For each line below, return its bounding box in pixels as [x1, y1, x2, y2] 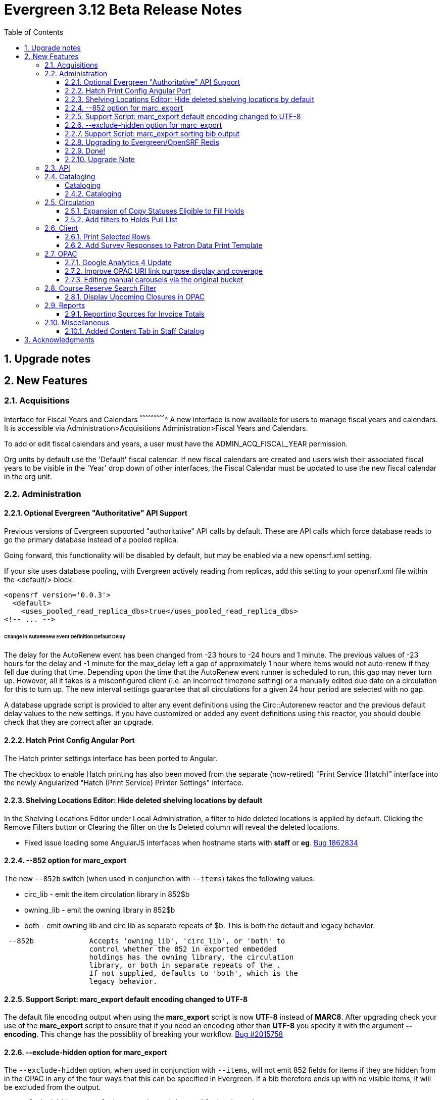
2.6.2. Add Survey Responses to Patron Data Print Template [65, 240, 263, 249]
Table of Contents [4, 27, 64, 36]
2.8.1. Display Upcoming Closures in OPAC [65, 292, 205, 301]
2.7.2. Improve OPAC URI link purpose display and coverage [65, 266, 263, 275]
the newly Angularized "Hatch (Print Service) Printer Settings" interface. [4, 778, 243, 787]
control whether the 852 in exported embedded [89, 944, 277, 953]
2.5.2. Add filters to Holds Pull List [65, 215, 178, 224]
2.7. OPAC [44, 249, 77, 258]
